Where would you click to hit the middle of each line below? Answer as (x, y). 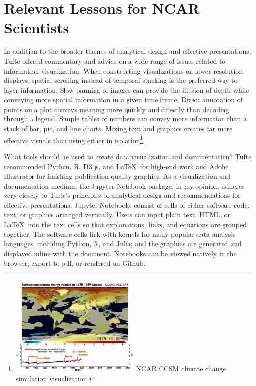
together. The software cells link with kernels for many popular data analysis (120, 234)
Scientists (37, 27)
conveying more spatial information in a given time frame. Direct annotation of (124, 99)
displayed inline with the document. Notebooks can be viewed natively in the (120, 253)
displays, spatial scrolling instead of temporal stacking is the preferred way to (121, 80)
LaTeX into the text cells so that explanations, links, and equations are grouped (126, 224)
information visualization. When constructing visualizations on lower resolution (124, 70)
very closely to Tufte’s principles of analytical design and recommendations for (122, 195)
